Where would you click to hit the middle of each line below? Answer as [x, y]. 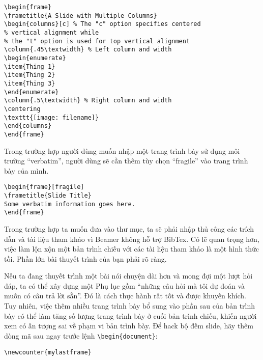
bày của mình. [26, 170]
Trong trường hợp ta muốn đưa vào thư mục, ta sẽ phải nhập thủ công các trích [129, 228]
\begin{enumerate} [35, 58]
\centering [22, 109]
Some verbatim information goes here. [70, 204]
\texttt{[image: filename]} [52, 117]
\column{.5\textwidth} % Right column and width [88, 101]
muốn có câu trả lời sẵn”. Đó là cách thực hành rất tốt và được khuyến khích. [125, 296]
